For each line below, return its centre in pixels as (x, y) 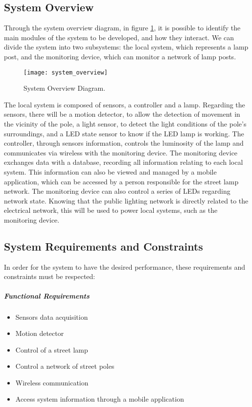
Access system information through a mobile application (100, 399)
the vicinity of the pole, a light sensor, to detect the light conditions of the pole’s (125, 124)
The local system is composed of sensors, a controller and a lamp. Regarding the (125, 104)
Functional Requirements (47, 295)
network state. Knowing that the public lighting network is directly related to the (126, 200)
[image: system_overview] (66, 72)
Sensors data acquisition (52, 317)
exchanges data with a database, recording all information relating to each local (124, 162)
